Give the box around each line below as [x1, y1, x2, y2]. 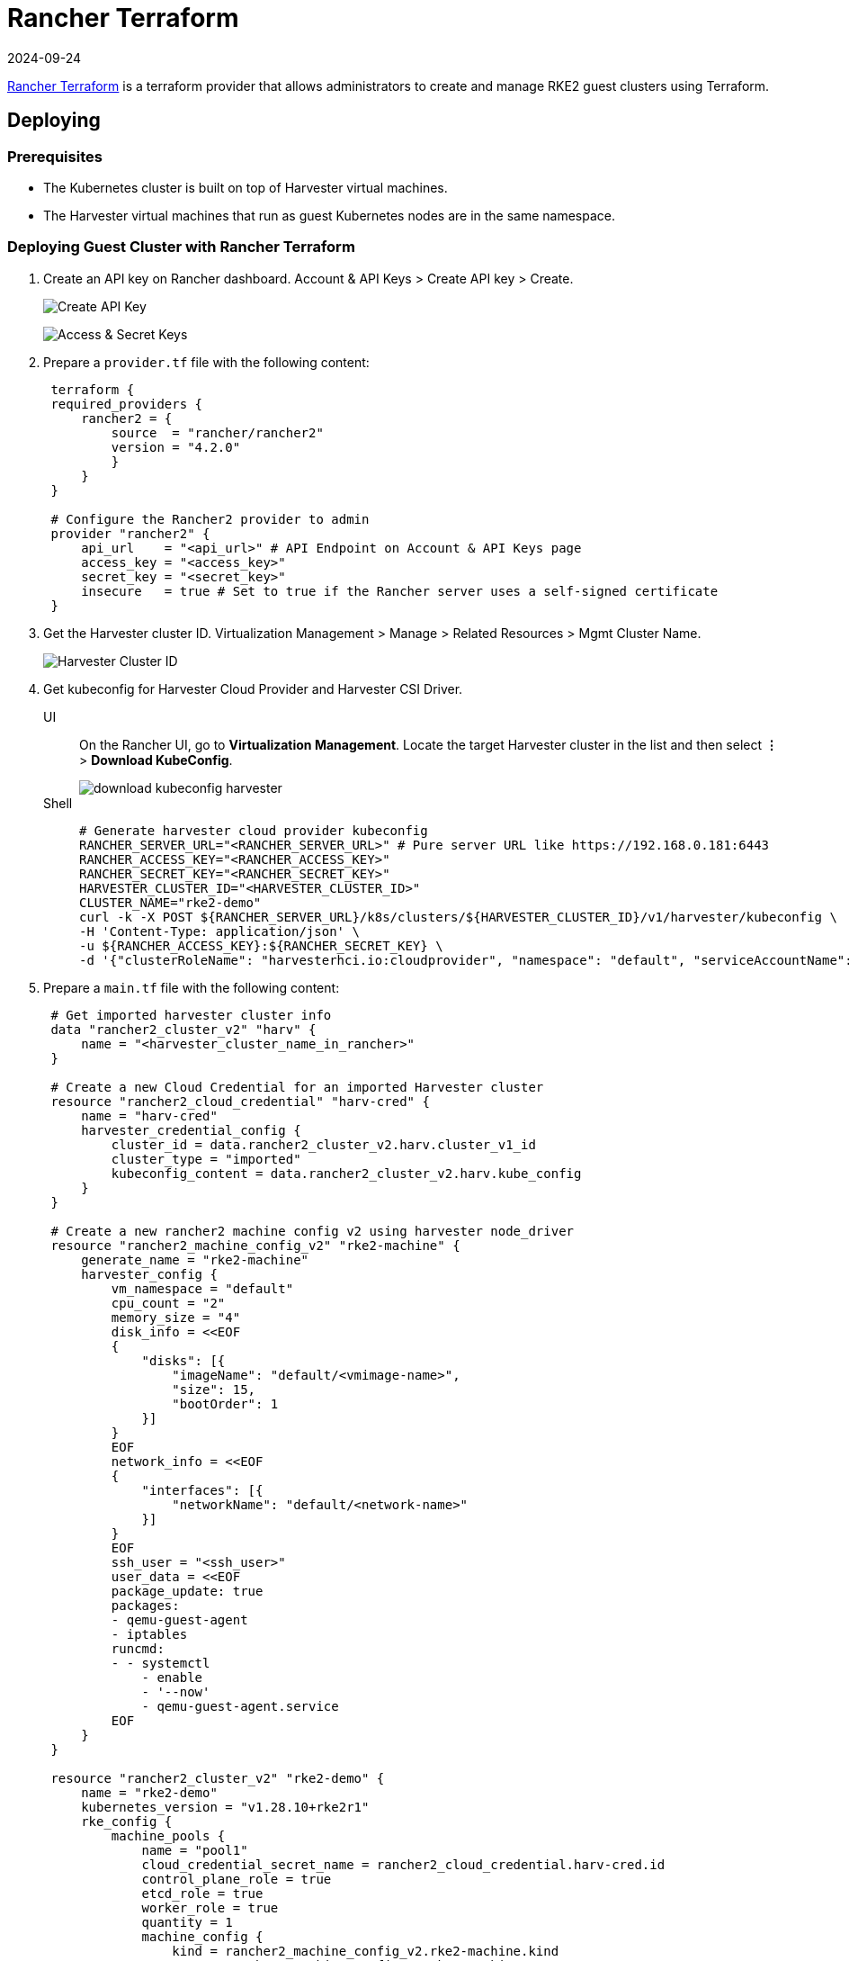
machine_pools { [111, 1828, 226, 1843]
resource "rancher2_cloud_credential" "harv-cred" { [50, 1093, 430, 1109]
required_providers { [50, 396, 203, 411]
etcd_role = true [141, 1885, 264, 1901]
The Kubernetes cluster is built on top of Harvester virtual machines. [43, 179, 448, 195]
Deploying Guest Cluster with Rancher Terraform [7, 238, 355, 256]
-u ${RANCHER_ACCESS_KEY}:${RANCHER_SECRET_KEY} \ [79, 938, 443, 953]
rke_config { [81, 1813, 173, 1829]
